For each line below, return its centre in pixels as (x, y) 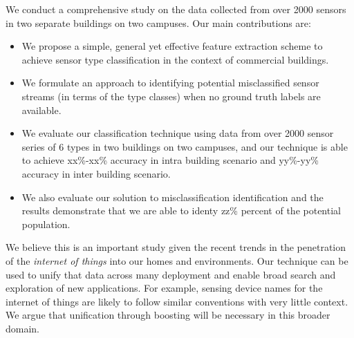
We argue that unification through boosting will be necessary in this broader (168, 315)
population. (46, 224)
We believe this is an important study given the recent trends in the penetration (176, 247)
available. (41, 110)
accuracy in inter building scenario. (96, 173)
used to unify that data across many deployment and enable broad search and (171, 274)
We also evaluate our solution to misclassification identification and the (173, 197)
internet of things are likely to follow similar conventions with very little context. (177, 301)
